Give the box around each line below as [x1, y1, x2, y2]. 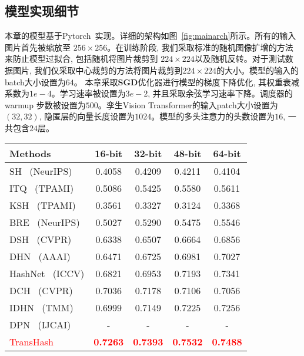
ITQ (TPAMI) [9, 181, 74, 195]
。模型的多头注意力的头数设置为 [151, 110, 275, 122]
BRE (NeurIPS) [9, 215, 80, 229]
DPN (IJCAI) [9, 317, 71, 331]
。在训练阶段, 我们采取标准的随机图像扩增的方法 [107, 41, 293, 53]
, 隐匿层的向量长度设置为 [39, 110, 135, 122]
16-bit [95, 146, 123, 160]
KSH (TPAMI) [9, 198, 76, 212]
